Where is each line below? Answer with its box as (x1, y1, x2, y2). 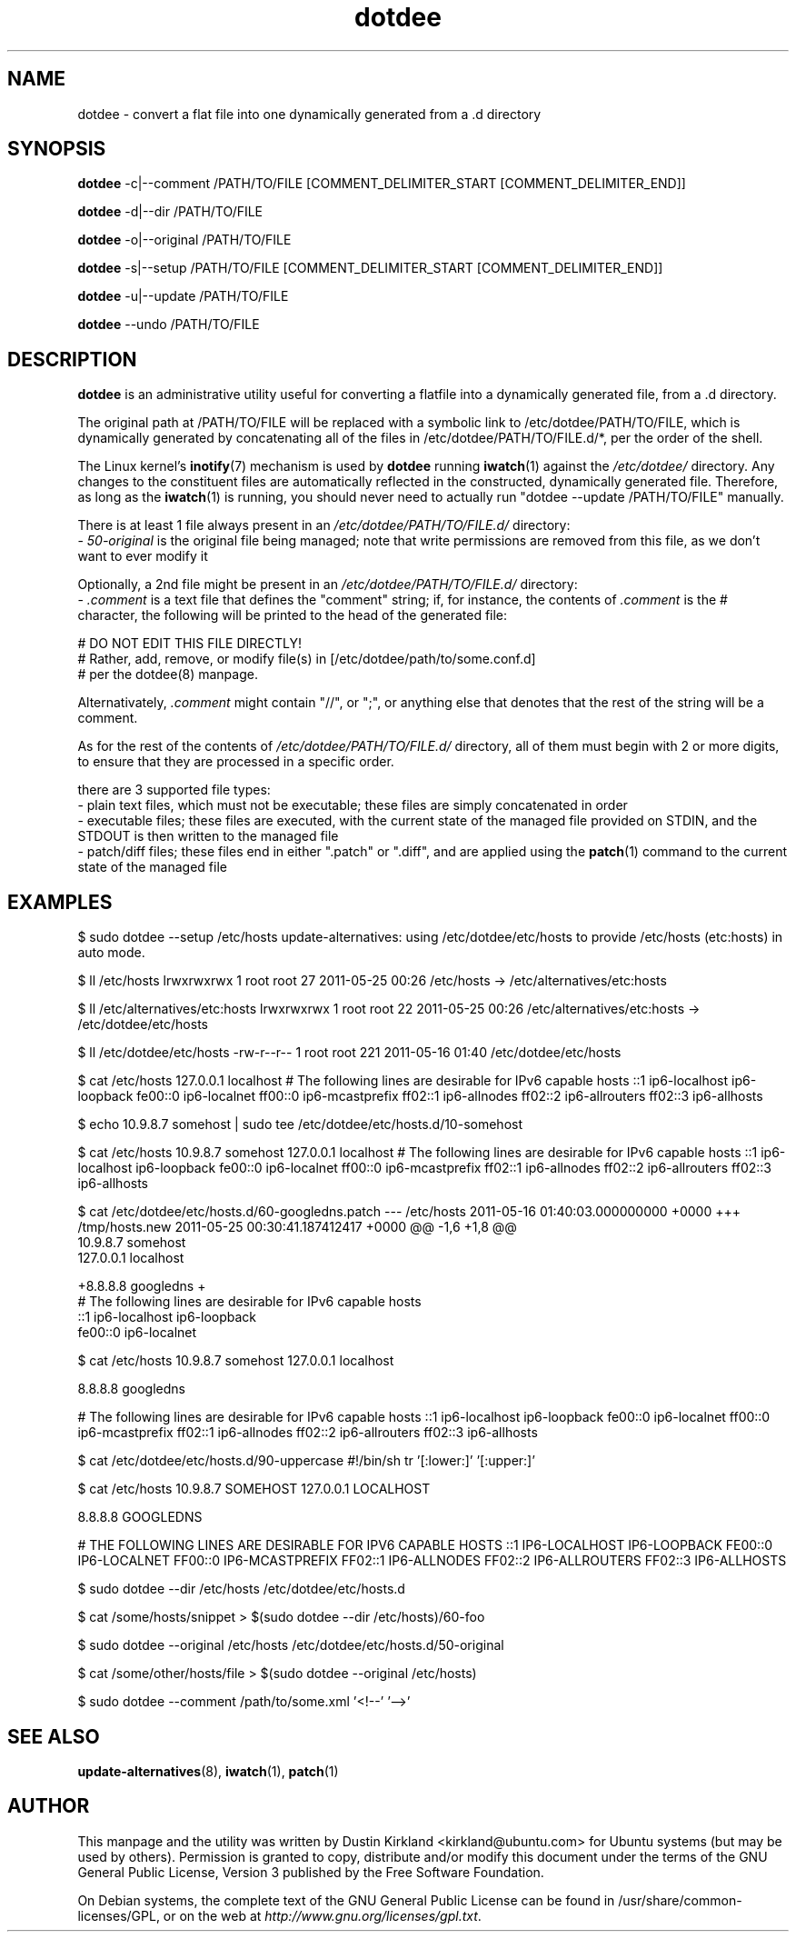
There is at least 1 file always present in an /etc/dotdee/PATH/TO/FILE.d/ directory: (77, 517, 571, 534)
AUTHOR (7, 1794, 90, 1818)
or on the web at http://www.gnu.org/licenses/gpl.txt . (163, 1907, 482, 1924)
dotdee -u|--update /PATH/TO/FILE (77, 288, 289, 305)
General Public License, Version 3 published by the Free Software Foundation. (77, 1864, 544, 1880)
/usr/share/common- (618, 1892, 742, 1908)
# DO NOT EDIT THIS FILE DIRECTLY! (77, 635, 302, 652)
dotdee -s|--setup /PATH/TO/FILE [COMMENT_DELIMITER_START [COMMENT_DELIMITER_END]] (77, 260, 663, 276)
